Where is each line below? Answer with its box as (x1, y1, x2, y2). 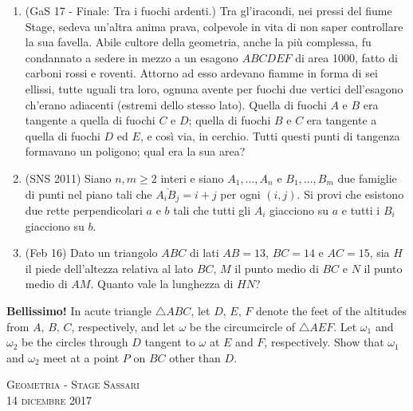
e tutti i (341, 201, 380, 218)
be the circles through (22, 334, 128, 350)
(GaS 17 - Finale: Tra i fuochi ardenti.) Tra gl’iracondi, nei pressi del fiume (25, 2, 392, 18)
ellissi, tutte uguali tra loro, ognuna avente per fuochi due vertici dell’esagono (25, 80, 403, 97)
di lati (190, 244, 219, 261)
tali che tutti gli (173, 201, 251, 218)
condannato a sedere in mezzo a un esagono (25, 49, 238, 65)
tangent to (144, 334, 195, 350)
